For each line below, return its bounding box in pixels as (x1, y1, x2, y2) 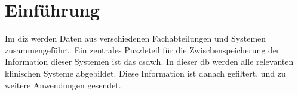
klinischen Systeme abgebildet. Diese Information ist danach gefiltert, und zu (5, 66, 286, 79)
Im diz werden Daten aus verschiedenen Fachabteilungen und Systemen (5, 32, 266, 45)
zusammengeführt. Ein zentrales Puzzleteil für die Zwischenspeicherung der (5, 43, 280, 56)
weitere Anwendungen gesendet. (5, 78, 121, 91)
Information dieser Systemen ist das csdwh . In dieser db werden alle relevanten (5, 55, 294, 68)
